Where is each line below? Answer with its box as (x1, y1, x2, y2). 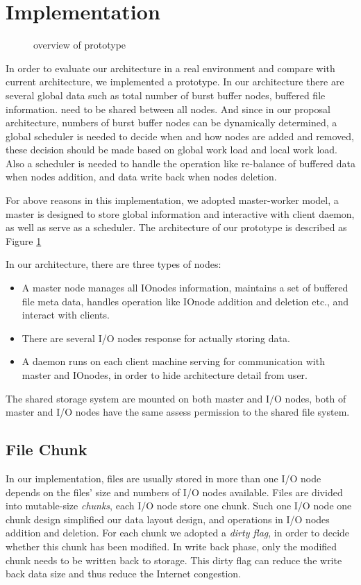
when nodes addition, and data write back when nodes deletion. (6, 169, 277, 184)
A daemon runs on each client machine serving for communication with (22, 354, 325, 368)
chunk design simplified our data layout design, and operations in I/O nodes (6, 511, 330, 526)
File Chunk (6, 439, 87, 460)
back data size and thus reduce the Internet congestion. (6, 566, 242, 581)
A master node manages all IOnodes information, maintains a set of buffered (22, 280, 349, 295)
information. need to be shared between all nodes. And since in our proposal (6, 101, 330, 116)
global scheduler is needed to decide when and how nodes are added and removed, (6, 128, 354, 143)
